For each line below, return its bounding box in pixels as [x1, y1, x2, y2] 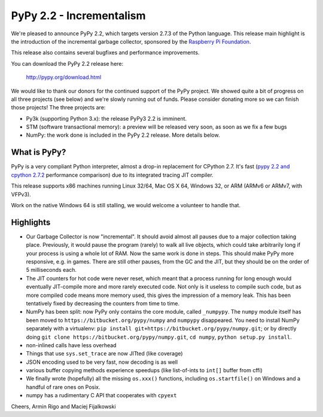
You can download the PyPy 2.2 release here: [11, 60, 124, 67]
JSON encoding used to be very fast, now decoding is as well [26, 358, 178, 366]
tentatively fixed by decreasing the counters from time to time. [26, 299, 180, 307]
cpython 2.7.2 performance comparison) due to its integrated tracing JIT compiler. [11, 171, 214, 179]
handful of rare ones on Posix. [26, 383, 101, 391]
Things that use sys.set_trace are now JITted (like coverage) [26, 350, 183, 357]
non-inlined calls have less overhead [26, 341, 117, 349]
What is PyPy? [11, 147, 66, 158]
